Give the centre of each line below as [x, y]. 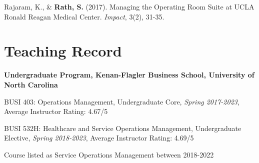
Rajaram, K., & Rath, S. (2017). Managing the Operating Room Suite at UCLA [129, 6]
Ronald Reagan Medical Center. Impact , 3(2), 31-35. [84, 16]
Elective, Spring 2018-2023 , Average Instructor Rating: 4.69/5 [99, 138]
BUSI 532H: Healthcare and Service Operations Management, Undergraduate [123, 128]
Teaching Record [63, 51]
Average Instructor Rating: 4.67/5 [56, 111]
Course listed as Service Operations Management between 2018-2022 [109, 154]
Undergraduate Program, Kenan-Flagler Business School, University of [129, 75]
